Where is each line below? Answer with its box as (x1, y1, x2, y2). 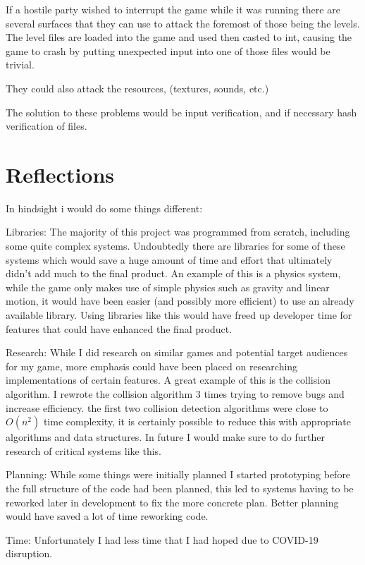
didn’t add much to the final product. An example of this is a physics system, (6, 266, 341, 281)
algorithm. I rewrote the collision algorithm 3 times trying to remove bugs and (6, 387, 345, 401)
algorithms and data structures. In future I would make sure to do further (6, 430, 325, 444)
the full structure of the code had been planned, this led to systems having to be (6, 480, 354, 495)
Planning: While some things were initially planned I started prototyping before (6, 467, 351, 482)
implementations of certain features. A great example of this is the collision (6, 372, 330, 387)
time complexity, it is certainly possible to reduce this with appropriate (43, 414, 351, 429)
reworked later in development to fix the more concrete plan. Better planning (6, 494, 339, 509)
